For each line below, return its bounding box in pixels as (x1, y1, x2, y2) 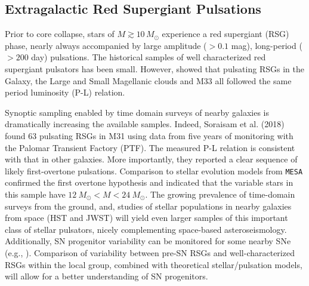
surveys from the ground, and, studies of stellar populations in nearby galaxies (5, 199, 292, 212)
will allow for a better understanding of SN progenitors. (5, 270, 208, 282)
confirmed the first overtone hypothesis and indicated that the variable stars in (5, 176, 293, 189)
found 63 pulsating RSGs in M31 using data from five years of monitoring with (5, 129, 293, 142)
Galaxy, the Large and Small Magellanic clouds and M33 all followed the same (5, 74, 292, 87)
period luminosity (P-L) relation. (5, 86, 125, 99)
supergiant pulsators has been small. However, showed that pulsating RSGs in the (5, 62, 304, 75)
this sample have (5, 187, 66, 200)
